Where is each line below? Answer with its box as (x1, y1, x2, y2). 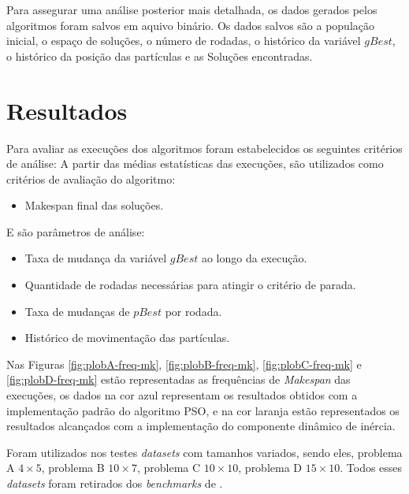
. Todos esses (340, 459, 403, 476)
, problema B (41, 459, 105, 476)
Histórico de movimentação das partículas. (24, 329, 230, 346)
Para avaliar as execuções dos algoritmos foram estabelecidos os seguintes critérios (6, 139, 403, 156)
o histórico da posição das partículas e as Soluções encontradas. (6, 47, 313, 64)
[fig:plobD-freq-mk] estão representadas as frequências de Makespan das (6, 371, 351, 388)
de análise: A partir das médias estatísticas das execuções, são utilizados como (6, 155, 384, 172)
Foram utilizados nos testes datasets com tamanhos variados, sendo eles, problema (6, 444, 403, 460)
